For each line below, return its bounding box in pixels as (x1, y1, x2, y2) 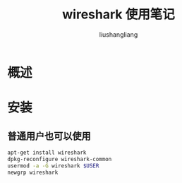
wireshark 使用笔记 (62, 6, 175, 23)
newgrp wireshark (7, 169, 59, 176)
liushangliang (99, 30, 138, 39)
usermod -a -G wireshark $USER (7, 162, 99, 170)
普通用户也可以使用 (7, 130, 91, 142)
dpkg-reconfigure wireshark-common (7, 155, 112, 163)
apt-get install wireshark (7, 149, 87, 156)
